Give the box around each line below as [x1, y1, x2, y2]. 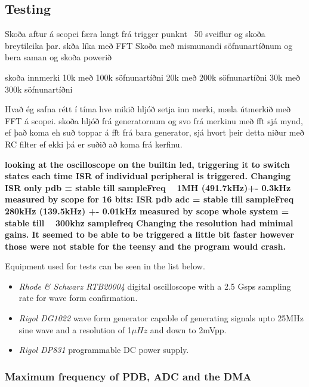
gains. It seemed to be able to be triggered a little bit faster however [5, 228, 294, 241]
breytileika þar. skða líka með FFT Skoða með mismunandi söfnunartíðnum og [5, 39, 293, 51]
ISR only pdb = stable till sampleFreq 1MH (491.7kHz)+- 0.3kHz [5, 181, 291, 193]
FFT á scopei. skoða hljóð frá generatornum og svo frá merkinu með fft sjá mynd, [5, 114, 303, 127]
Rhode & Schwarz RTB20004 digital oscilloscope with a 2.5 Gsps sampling [18, 279, 291, 292]
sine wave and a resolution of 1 [18, 323, 132, 336]
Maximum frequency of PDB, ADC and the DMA [5, 368, 252, 383]
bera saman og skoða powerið [5, 51, 112, 63]
